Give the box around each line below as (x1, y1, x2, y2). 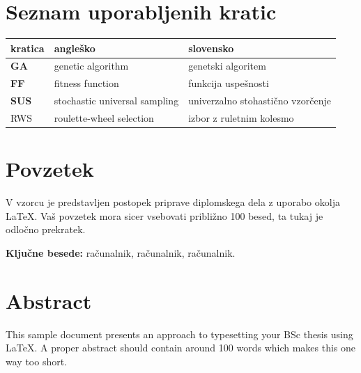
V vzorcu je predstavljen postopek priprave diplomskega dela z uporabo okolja (6, 195, 340, 209)
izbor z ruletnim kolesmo (188, 111, 294, 125)
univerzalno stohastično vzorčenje (188, 93, 331, 108)
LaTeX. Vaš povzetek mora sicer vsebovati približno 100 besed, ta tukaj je (6, 208, 323, 223)
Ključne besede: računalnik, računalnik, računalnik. (6, 246, 236, 260)
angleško (54, 40, 95, 55)
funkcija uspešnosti (188, 76, 269, 90)
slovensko (188, 40, 234, 55)
